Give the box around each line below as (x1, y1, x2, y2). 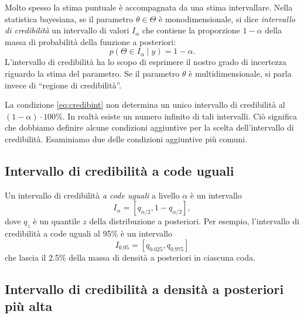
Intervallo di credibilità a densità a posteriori (5, 279, 284, 298)
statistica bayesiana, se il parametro (5, 12, 134, 25)
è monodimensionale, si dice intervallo (159, 12, 295, 25)
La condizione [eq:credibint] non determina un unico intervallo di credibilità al (5, 98, 285, 111)
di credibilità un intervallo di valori (5, 24, 129, 36)
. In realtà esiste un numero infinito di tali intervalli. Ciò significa (62, 110, 297, 122)
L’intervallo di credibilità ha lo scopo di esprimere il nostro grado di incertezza (5, 56, 286, 68)
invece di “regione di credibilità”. (5, 78, 122, 91)
